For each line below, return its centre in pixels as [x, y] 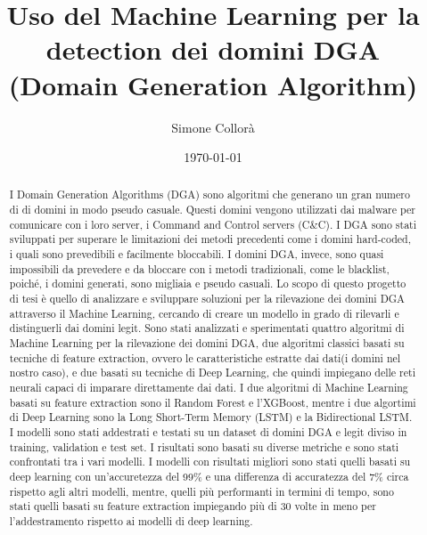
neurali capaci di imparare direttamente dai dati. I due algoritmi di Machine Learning [209, 388]
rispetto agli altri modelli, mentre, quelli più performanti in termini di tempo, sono [201, 491]
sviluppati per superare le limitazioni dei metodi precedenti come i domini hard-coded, [210, 239]
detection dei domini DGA [213, 49]
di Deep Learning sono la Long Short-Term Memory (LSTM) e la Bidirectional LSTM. [211, 417]
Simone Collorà [213, 127]
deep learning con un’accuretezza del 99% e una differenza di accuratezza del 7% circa [209, 476]
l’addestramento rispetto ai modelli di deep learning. [131, 520]
